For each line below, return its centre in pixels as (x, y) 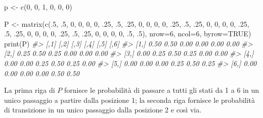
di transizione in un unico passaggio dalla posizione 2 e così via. (103, 110)
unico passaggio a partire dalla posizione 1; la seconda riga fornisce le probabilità (130, 100)
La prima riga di (30, 90)
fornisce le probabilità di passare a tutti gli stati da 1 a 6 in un (161, 90)
